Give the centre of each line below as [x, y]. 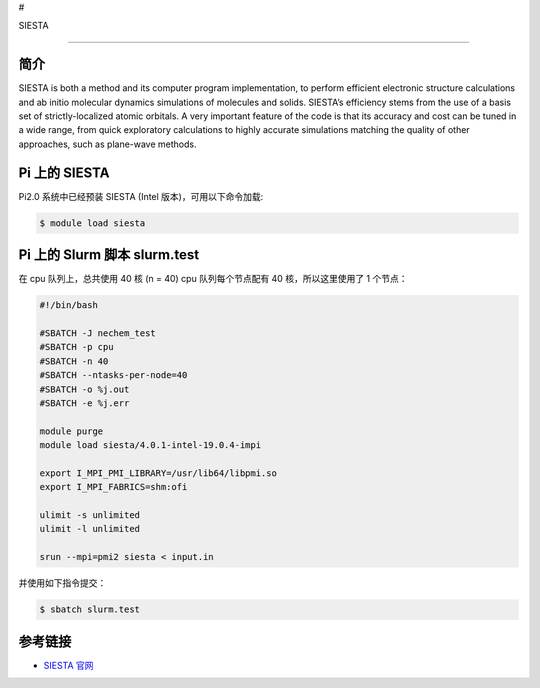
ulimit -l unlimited [89, 529]
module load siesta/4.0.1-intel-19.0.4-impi [150, 445]
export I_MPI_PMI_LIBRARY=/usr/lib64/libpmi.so [158, 473]
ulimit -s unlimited [89, 515]
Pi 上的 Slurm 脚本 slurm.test [109, 255]
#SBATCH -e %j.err [84, 403]
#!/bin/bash [69, 305]
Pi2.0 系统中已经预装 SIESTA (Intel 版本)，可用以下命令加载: [141, 196]
